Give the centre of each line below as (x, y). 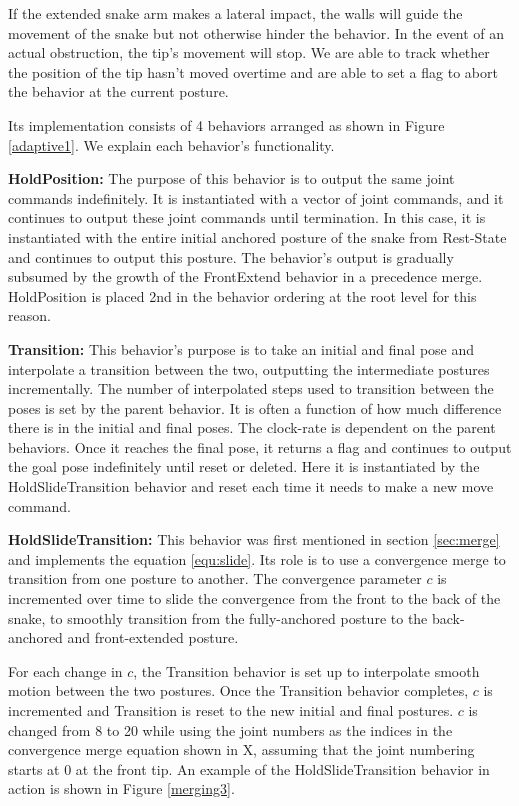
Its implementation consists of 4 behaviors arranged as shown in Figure (226, 124)
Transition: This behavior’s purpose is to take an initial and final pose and (241, 348)
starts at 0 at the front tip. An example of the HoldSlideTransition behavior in (249, 768)
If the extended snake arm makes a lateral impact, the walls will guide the (235, 13)
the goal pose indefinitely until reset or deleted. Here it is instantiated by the (244, 466)
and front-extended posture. (153, 637)
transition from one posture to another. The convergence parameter (215, 578)
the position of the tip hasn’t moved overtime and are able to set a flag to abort (253, 71)
